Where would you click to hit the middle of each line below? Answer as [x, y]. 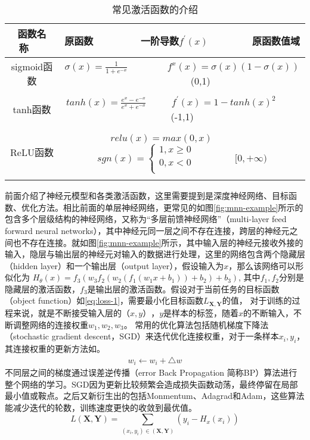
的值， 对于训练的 [257, 300]
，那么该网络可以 [262, 265]
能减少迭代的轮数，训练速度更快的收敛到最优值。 [101, 407]
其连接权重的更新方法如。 [55, 348]
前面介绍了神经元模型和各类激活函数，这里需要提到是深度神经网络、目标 [147, 196]
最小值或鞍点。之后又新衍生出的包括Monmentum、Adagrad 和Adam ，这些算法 [155, 396]
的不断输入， [269, 312]
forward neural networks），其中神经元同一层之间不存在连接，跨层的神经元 [147, 230]
